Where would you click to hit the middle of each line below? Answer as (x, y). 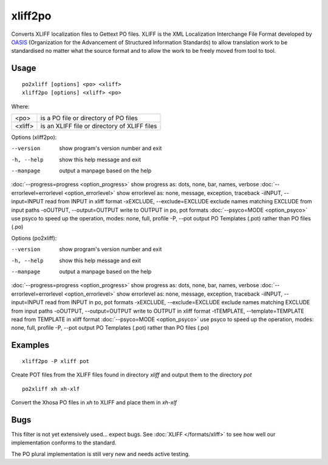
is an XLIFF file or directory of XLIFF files (99, 126)
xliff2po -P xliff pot (56, 361)
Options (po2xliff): (34, 238)
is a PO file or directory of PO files (89, 118)
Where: (20, 106)
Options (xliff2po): (34, 137)
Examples (30, 345)
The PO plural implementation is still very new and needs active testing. (101, 454)
